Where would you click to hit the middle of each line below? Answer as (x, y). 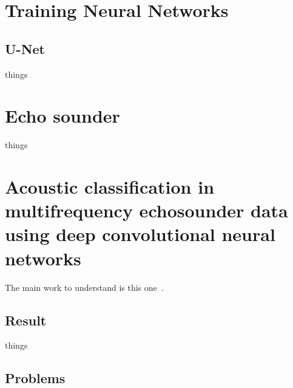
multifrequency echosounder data (146, 210)
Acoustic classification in (110, 187)
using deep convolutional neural (140, 234)
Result (26, 320)
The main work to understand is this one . (84, 287)
